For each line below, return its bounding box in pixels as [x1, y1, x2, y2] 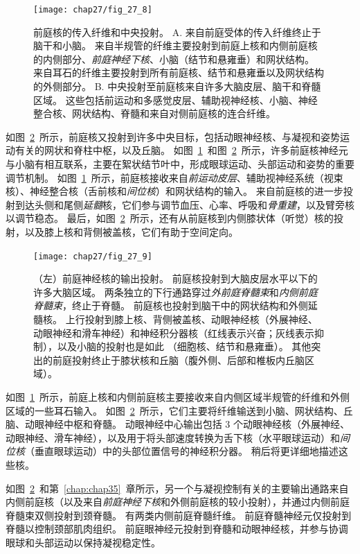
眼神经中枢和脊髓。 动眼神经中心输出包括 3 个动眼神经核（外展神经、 [34, 417, 350, 431]
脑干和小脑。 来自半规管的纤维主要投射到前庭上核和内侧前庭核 [33, 38, 318, 53]
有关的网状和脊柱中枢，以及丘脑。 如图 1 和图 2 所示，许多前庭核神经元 [15, 143, 348, 157]
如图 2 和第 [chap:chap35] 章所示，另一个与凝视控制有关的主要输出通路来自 [6, 481, 349, 495]
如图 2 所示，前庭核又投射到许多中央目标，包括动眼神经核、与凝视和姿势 [6, 129, 340, 144]
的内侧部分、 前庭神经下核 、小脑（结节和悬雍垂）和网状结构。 [33, 51, 314, 66]
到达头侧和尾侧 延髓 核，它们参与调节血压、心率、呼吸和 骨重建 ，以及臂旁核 [15, 197, 354, 211]
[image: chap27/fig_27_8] [33, 5, 152, 15]
